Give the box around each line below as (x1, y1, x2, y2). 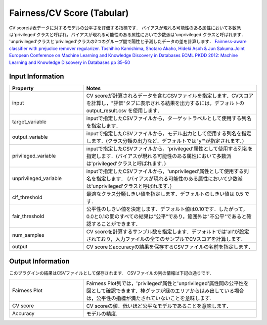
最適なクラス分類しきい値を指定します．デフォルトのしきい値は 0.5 (86, 191, 243, 198)
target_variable (12, 118, 47, 125)
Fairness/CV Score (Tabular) (9, 7, 129, 18)
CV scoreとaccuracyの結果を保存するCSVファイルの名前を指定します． (86, 243, 253, 250)
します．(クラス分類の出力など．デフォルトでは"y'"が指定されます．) (86, 138, 244, 145)
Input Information (9, 72, 64, 81)
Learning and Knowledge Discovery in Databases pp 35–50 (9, 59, 131, 65)
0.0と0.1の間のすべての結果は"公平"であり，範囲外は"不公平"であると (86, 213, 247, 220)
